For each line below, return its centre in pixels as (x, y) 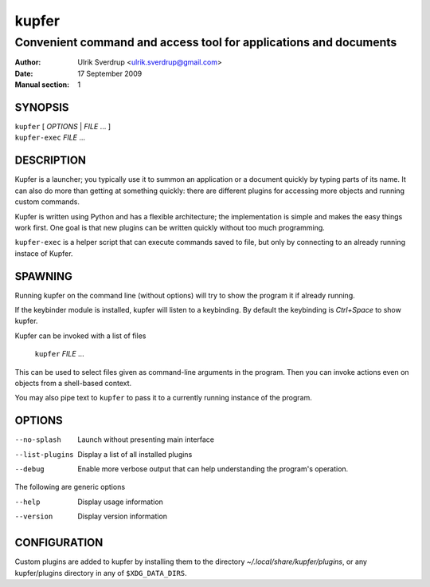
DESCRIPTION (51, 161)
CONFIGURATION (59, 543)
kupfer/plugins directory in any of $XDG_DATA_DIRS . (101, 573)
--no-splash (38, 440)
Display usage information (120, 502)
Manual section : (42, 85)
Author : (28, 62)
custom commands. (47, 202)
